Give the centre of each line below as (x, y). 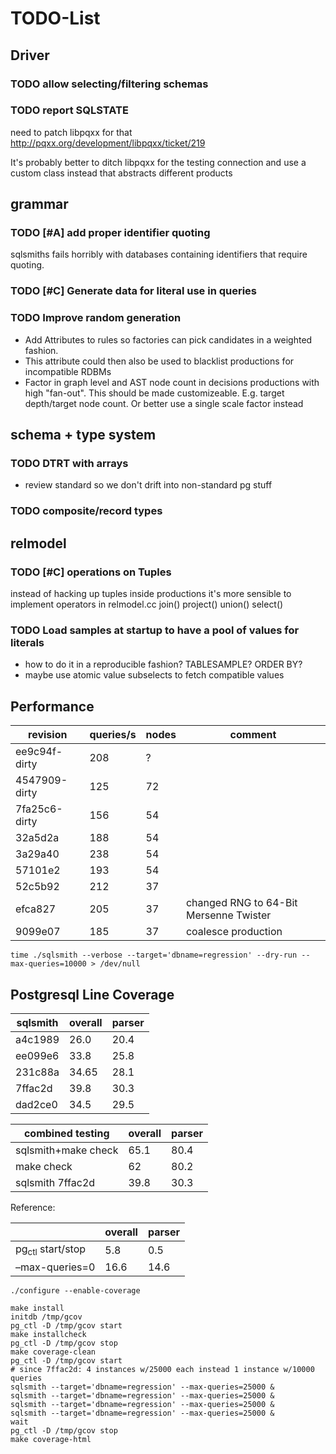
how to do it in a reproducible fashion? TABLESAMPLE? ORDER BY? (163, 664)
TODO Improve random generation (96, 318)
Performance (52, 706)
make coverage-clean (53, 1352)
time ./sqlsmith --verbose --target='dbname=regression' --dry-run (154, 955)
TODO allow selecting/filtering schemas (109, 84)
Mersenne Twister (228, 915)
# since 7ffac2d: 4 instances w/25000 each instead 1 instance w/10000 (162, 1370)
